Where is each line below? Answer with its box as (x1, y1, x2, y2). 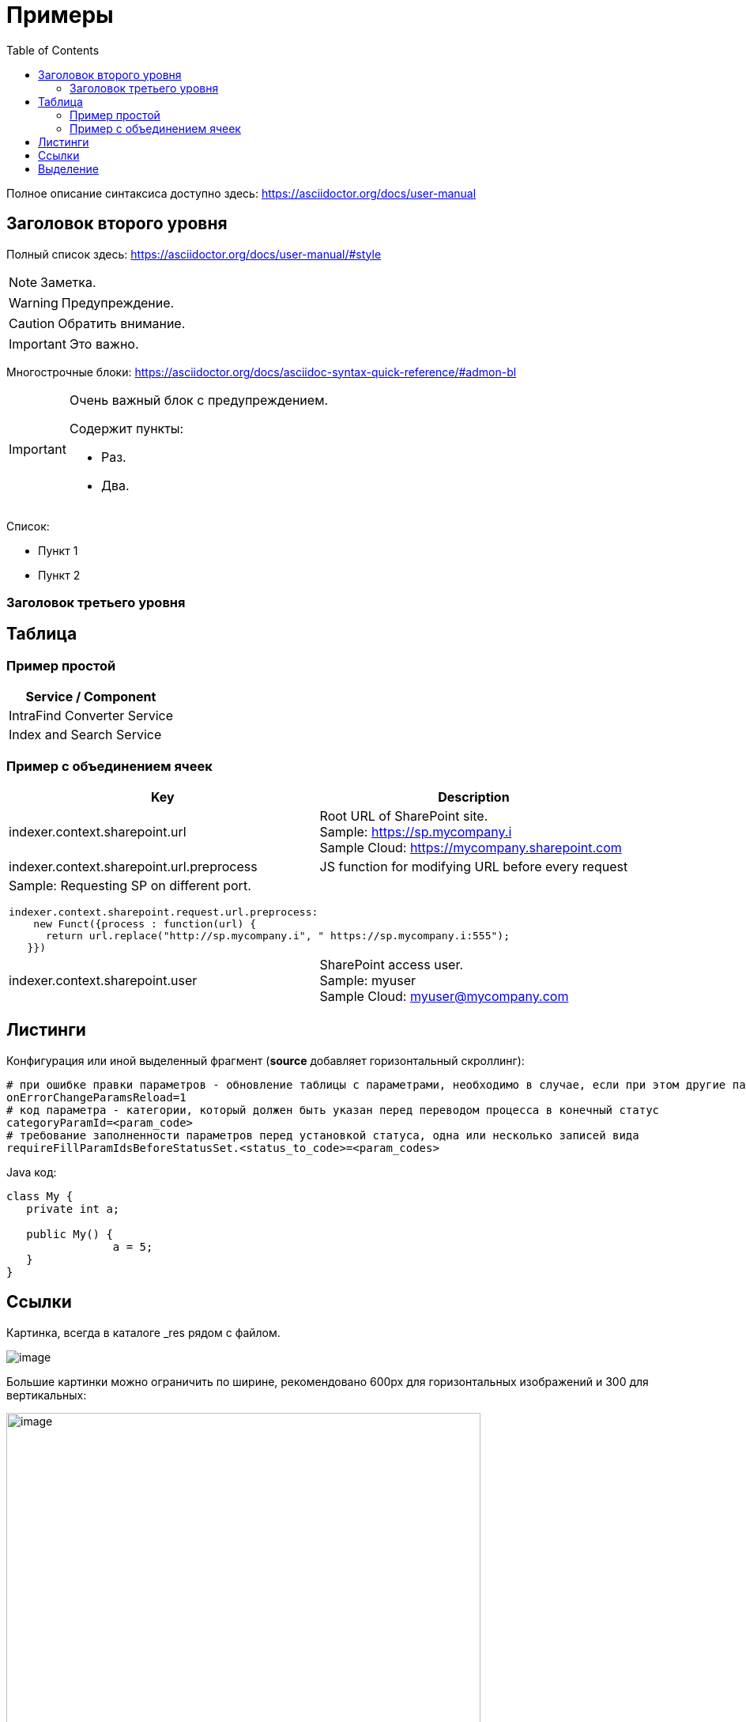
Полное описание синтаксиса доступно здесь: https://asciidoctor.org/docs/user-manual (6, 186, 477, 200)
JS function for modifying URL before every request (319, 858, 628, 874)
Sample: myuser (319, 972, 416, 988)
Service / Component (25, 689, 156, 705)
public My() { (26, 1227, 113, 1241)
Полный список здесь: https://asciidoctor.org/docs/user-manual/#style (6, 247, 382, 261)
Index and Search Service (9, 727, 162, 743)
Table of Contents (6, 43, 100, 57)
